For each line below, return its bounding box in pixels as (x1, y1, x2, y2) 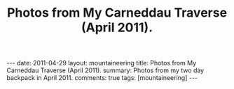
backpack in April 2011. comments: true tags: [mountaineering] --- (6, 74, 198, 82)
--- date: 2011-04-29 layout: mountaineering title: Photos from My (6, 59, 197, 67)
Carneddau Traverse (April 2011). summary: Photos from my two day (6, 66, 205, 74)
